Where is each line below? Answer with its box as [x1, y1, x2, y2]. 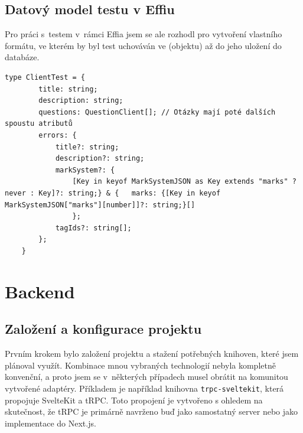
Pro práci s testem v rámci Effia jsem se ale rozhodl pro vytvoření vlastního [5, 28, 282, 40]
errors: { [38, 131, 77, 139]
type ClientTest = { [5, 73, 86, 82]
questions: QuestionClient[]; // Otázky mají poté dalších [38, 108, 276, 116]
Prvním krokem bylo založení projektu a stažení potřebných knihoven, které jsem [5, 347, 299, 360]
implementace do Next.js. [5, 416, 96, 429]
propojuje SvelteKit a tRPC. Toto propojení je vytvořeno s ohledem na [5, 393, 263, 406]
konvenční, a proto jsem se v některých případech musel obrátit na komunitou [5, 370, 288, 383]
